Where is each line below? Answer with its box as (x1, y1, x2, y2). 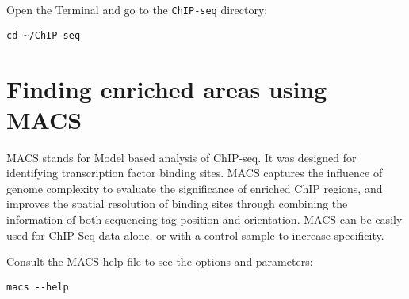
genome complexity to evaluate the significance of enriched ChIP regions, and (6, 180, 383, 196)
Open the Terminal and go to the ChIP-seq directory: (6, 2, 268, 17)
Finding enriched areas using (6, 72, 327, 104)
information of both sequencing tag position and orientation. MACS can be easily (6, 211, 403, 227)
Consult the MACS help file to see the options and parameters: (6, 253, 313, 270)
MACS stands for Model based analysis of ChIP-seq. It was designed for (6, 149, 357, 165)
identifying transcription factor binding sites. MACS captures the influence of (6, 165, 383, 181)
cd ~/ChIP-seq (6, 29, 81, 41)
